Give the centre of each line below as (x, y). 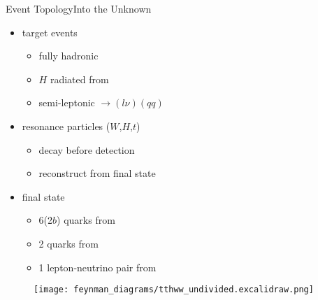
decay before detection (87, 149)
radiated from (79, 79)
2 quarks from (68, 243)
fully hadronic (68, 56)
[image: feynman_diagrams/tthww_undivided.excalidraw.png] (174, 290)
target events (50, 32)
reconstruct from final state (97, 173)
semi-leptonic (67, 102)
